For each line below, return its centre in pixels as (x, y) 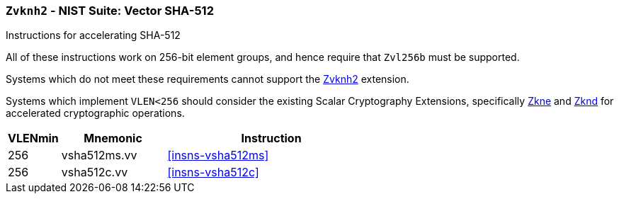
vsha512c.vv (95, 172)
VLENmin (33, 138)
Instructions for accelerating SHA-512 (93, 35)
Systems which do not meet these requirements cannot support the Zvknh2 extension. (208, 79)
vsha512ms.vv (99, 155)
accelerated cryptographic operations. (95, 113)
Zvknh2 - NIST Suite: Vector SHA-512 (110, 11)
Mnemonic (113, 138)
